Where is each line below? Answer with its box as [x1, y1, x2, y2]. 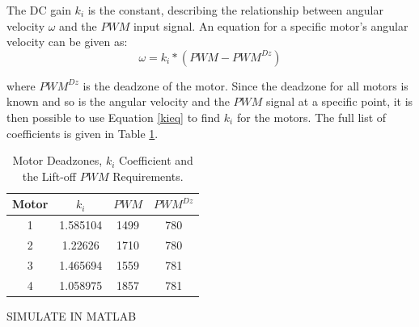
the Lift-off [22, 167, 77, 184]
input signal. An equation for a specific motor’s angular [133, 17, 408, 34]
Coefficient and [119, 152, 193, 169]
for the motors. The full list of [236, 108, 387, 125]
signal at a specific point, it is [266, 93, 413, 110]
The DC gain [6, 2, 71, 18]
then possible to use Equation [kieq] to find [6, 108, 221, 125]
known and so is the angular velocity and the [6, 93, 230, 110]
